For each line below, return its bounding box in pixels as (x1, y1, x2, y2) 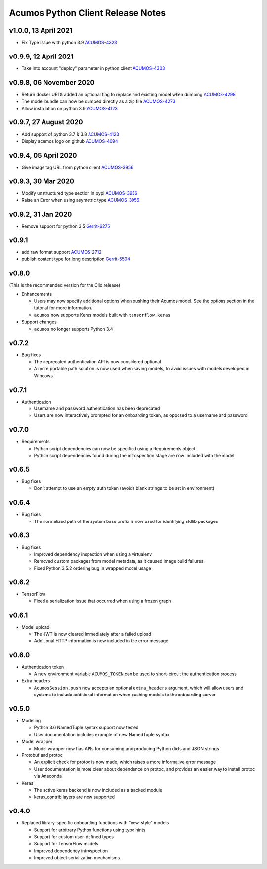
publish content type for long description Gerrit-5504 (21, 256, 131, 262)
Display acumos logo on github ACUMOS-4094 (21, 138, 118, 144)
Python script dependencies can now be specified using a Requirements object (34, 445, 196, 451)
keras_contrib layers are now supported (34, 794, 115, 800)
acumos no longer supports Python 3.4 (34, 326, 113, 332)
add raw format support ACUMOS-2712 (21, 249, 102, 255)
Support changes (21, 319, 57, 325)
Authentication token (21, 664, 64, 670)
